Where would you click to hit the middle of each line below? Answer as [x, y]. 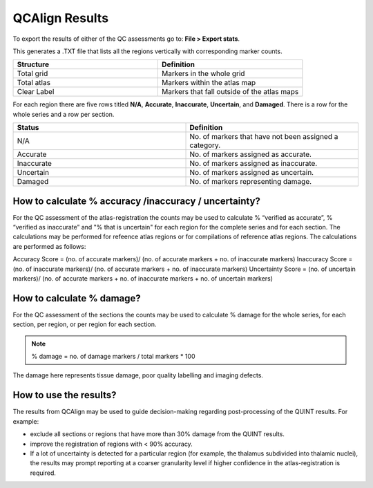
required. [43, 473]
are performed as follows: [49, 246]
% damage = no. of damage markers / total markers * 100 [113, 357]
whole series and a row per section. [64, 114]
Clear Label [36, 92]
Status [28, 128]
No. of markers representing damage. [251, 182]
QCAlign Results [61, 18]
